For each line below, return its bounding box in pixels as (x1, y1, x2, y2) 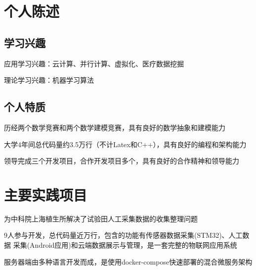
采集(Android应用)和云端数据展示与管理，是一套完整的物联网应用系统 (13, 240, 237, 250)
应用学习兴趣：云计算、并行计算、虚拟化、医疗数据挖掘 (4, 58, 184, 68)
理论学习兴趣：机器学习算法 (4, 75, 94, 85)
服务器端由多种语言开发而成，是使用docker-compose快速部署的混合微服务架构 (4, 256, 253, 267)
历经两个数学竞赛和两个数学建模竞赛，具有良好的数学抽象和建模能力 (4, 122, 225, 132)
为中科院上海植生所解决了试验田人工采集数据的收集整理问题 (4, 213, 198, 223)
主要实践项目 (4, 184, 87, 205)
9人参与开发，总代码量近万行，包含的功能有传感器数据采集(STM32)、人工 (4, 230, 243, 240)
